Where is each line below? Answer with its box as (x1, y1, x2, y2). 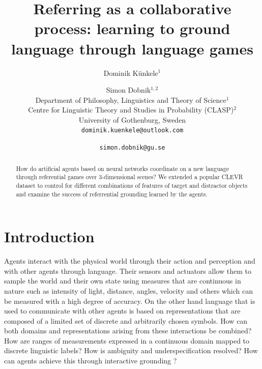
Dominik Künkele (103, 67, 158, 78)
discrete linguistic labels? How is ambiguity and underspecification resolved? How (4, 345, 258, 356)
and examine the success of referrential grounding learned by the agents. (16, 189, 208, 198)
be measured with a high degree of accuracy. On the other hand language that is (4, 295, 255, 306)
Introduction (4, 226, 95, 247)
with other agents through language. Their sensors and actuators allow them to (4, 265, 251, 276)
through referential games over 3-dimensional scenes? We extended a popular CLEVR (16, 173, 243, 181)
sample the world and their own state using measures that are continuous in (4, 275, 241, 286)
